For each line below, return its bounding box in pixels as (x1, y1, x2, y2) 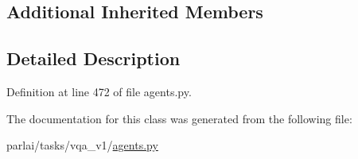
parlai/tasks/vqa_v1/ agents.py (6, 137, 158, 153)
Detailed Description (6, 46, 181, 71)
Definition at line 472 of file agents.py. (6, 83, 192, 99)
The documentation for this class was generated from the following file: (6, 110, 352, 126)
